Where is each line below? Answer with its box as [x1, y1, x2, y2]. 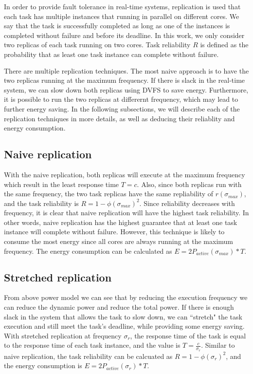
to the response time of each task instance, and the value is [4, 340, 181, 350]
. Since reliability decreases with [139, 198, 235, 208]
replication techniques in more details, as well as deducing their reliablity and [4, 113, 235, 123]
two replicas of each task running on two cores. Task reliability [4, 39, 191, 50]
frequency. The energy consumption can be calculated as [4, 245, 172, 256]
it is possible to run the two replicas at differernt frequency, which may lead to [4, 94, 238, 104]
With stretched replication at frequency [4, 330, 122, 340]
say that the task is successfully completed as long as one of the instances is [4, 20, 230, 31]
